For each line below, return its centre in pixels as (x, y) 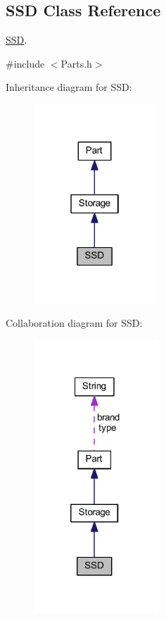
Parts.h (76, 63)
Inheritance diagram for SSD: (69, 87)
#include (25, 63)
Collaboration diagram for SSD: (74, 323)
